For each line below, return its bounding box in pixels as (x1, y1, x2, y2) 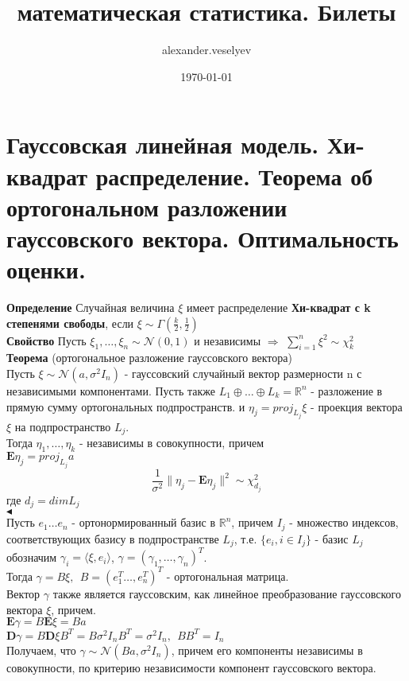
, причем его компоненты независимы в (171, 641, 363, 658)
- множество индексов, (289, 514, 399, 531)
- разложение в (311, 382, 383, 399)
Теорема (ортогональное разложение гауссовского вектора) (6, 349, 292, 366)
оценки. (6, 253, 86, 286)
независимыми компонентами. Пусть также (6, 382, 215, 399)
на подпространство (14, 418, 111, 435)
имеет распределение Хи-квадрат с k (186, 299, 371, 315)
